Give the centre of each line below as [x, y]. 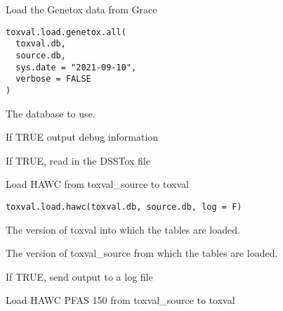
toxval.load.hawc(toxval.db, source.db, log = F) [124, 207]
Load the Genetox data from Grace [81, 9]
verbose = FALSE [53, 79]
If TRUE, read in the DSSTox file [78, 160]
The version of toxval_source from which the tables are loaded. [142, 253]
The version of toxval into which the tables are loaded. [123, 229]
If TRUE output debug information [82, 137]
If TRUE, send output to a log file [79, 276]
